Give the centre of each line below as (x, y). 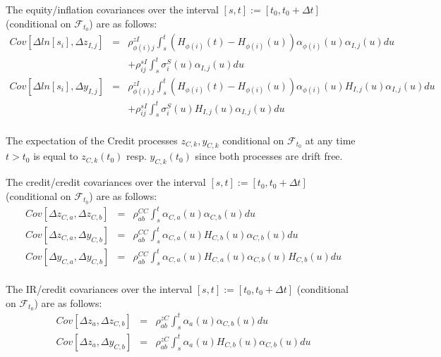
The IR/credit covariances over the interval (99, 288)
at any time (330, 140)
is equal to (56, 156)
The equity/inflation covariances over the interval (112, 9)
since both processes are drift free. (269, 156)
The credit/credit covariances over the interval (106, 182)
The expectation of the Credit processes (92, 140)
